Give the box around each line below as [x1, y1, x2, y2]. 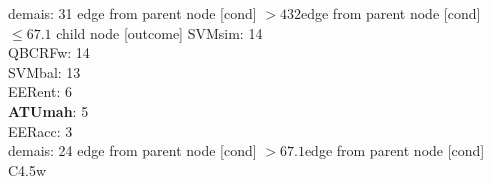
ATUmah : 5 [8, 100, 89, 121]
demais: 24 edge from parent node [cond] [8, 140, 257, 161]
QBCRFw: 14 [8, 42, 90, 63]
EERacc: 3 [8, 120, 73, 141]
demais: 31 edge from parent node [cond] [8, 3, 257, 23]
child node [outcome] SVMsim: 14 [56, 22, 263, 43]
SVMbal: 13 [8, 61, 81, 82]
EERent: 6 [8, 81, 72, 102]
